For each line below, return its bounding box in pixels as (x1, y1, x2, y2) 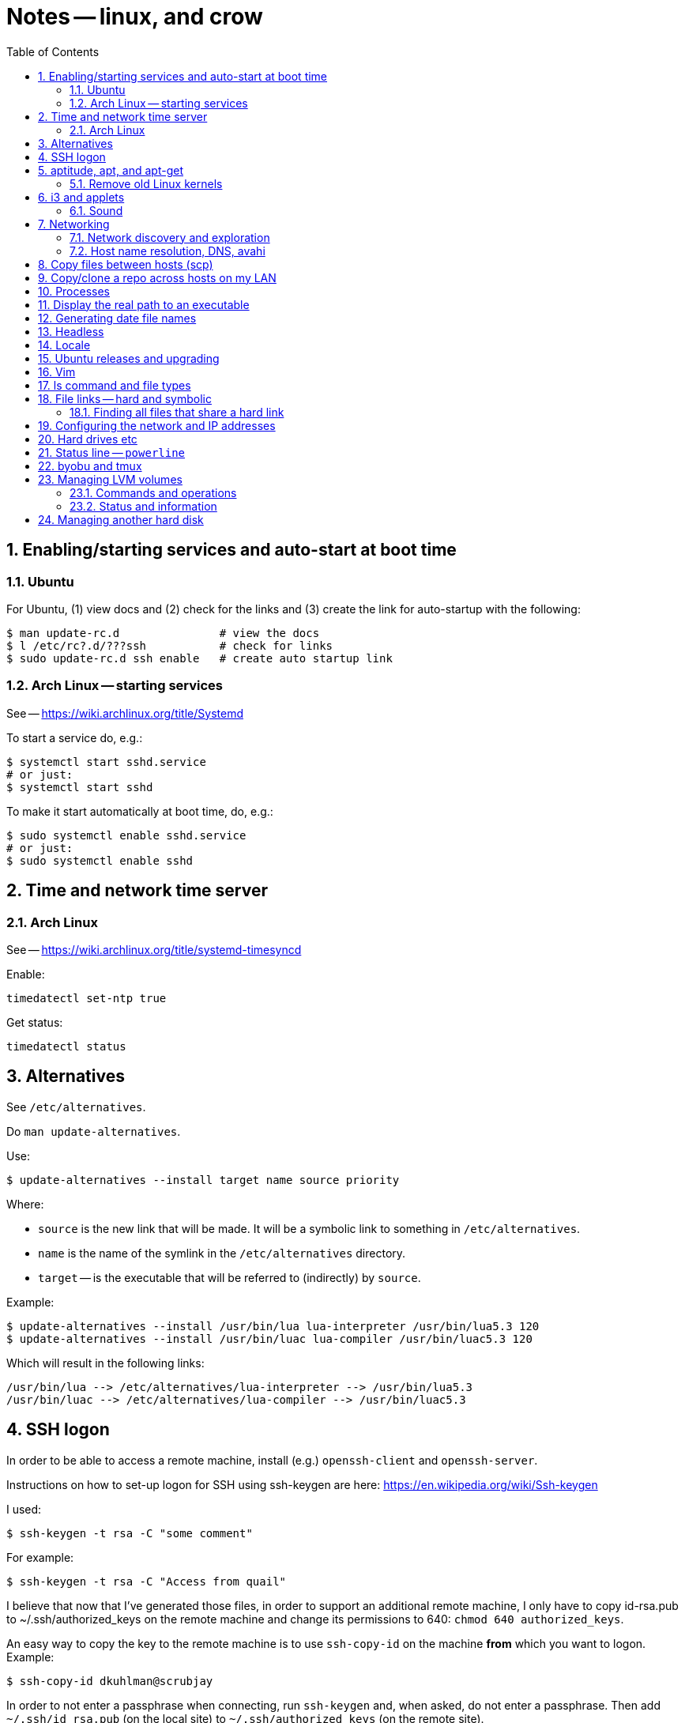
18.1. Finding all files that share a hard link (70, 405, 284, 419)
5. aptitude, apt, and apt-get (38, 163, 184, 177)
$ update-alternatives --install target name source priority (6, 1173, 400, 1186)
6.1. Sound (70, 203, 123, 217)
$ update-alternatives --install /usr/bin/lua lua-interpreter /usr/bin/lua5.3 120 (6, 1319, 540, 1333)
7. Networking (38, 217, 110, 231)
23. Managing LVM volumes (38, 472, 183, 486)
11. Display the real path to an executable (38, 297, 250, 311)
